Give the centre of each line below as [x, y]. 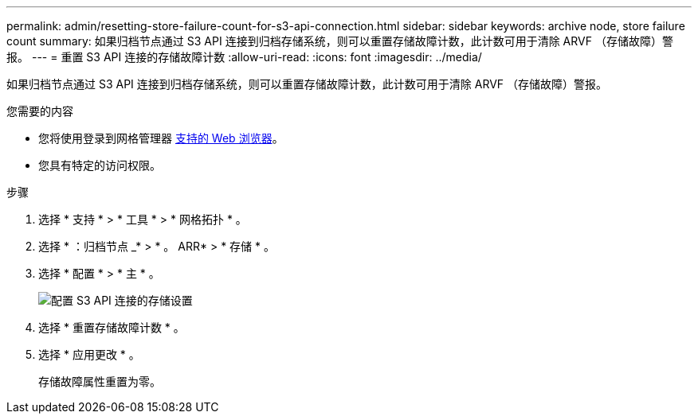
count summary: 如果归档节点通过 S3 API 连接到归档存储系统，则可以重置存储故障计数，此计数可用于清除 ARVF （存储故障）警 [340, 41]
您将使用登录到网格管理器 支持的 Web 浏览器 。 [161, 138]
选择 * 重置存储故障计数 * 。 [112, 327]
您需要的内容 [40, 111]
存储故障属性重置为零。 [100, 381]
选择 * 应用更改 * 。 [89, 354]
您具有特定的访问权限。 [100, 165]
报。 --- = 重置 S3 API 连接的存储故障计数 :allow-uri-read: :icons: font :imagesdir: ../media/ [244, 57]
